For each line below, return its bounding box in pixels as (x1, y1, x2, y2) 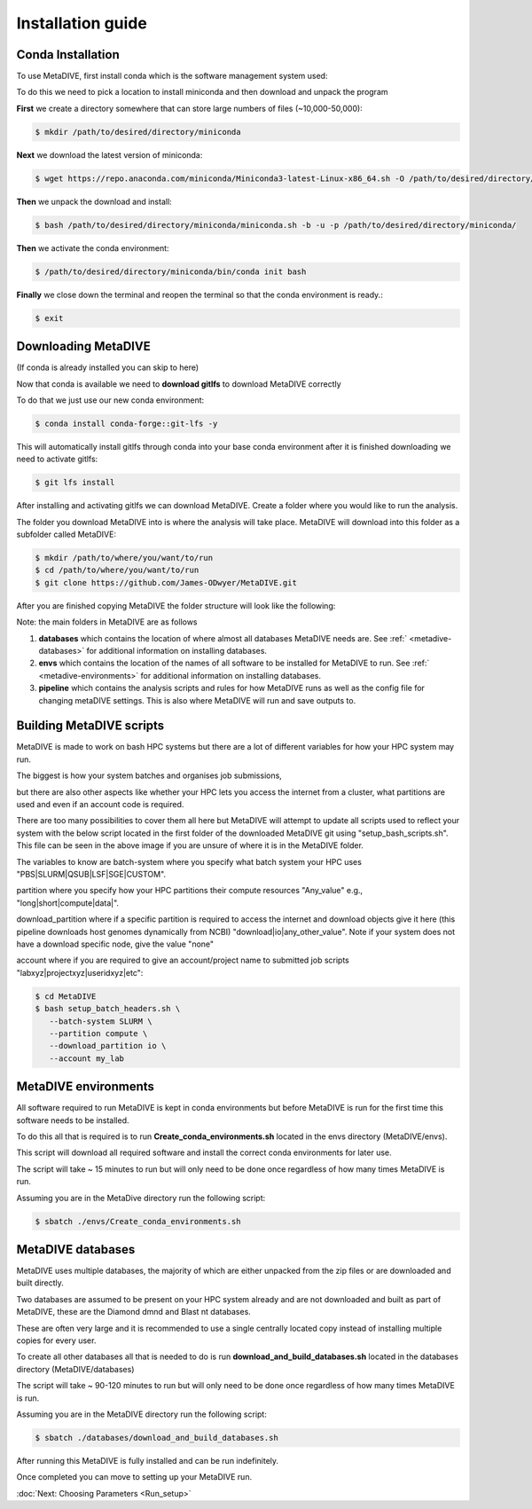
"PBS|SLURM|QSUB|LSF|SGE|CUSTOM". (16, 869, 167, 879)
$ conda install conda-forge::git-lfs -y (35, 418, 218, 428)
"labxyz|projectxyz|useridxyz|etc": (16, 967, 144, 978)
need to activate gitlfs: (16, 453, 98, 465)
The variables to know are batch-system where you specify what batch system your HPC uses (16, 856, 363, 867)
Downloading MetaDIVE (16, 339, 151, 354)
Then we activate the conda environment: (16, 242, 169, 253)
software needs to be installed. (16, 1114, 129, 1126)
